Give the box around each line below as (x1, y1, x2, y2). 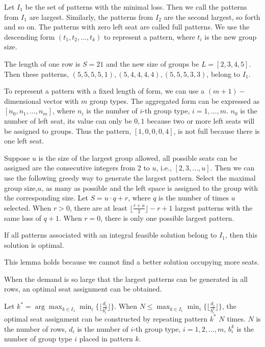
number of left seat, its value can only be (4, 115, 132, 126)
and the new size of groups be (106, 58, 199, 69)
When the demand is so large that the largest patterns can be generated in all (4, 273, 248, 284)
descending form (4, 31, 55, 42)
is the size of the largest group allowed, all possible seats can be (38, 152, 237, 163)
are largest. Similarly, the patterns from (29, 11, 153, 22)
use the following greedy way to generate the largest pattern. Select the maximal (4, 172, 256, 183)
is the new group (204, 31, 257, 42)
